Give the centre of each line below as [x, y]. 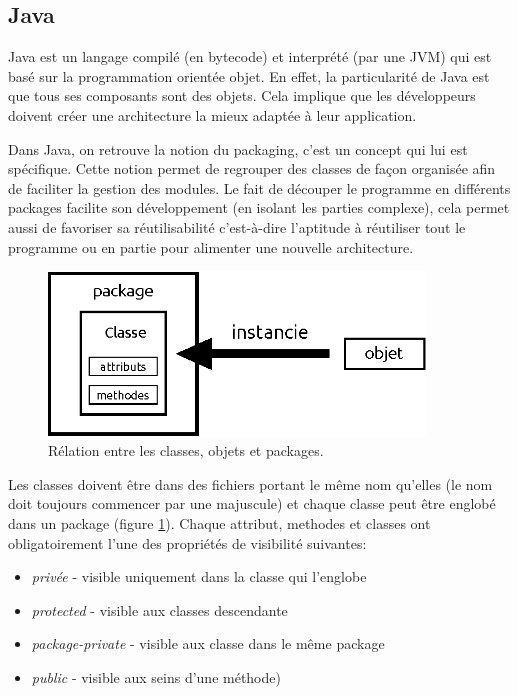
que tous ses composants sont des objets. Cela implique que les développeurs [242, 95]
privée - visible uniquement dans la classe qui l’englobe [199, 576]
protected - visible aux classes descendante [159, 609]
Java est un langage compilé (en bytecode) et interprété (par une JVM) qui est [250, 56]
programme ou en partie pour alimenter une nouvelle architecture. [211, 246]
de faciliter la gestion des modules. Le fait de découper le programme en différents [259, 187]
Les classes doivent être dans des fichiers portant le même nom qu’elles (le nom [250, 483]
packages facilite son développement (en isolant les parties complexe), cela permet [259, 207]
